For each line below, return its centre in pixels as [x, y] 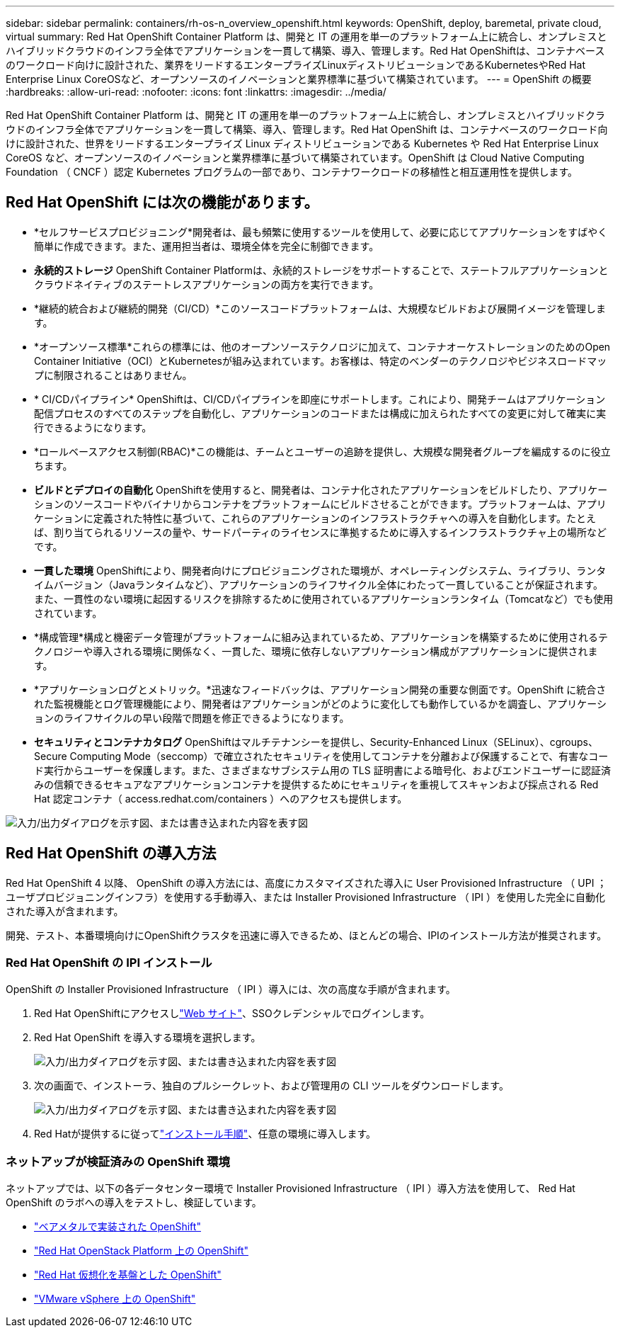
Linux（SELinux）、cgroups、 [530, 742]
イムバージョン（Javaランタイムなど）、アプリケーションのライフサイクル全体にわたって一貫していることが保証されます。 [318, 584]
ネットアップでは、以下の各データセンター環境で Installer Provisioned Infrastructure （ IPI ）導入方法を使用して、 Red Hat [291, 1189]
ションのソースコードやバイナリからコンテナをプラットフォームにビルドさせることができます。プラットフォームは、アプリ [320, 504]
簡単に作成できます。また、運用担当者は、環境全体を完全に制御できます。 [207, 246]
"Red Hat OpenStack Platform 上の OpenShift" [141, 1251]
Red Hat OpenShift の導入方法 [111, 853]
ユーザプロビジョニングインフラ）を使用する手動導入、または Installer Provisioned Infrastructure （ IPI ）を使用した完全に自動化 [305, 897]
